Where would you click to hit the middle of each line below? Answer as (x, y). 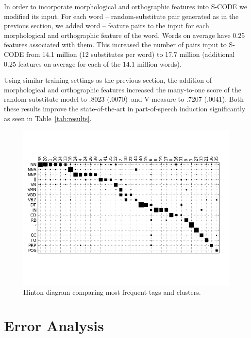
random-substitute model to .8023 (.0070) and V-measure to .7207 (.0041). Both (124, 99)
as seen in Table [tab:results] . (48, 118)
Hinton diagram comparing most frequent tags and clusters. (112, 292)
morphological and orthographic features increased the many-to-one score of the (123, 89)
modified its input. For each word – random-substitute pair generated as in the (121, 16)
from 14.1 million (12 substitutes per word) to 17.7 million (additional (130, 54)
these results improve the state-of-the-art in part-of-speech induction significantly (125, 108)
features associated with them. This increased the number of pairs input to (115, 44)
